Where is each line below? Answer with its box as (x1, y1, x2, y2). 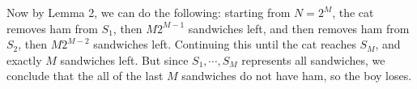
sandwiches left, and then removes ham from (188, 19, 410, 36)
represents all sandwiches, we (241, 51, 385, 68)
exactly (6, 51, 42, 68)
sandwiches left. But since (60, 51, 189, 68)
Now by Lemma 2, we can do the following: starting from (6, 4, 291, 20)
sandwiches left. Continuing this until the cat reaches (93, 36, 356, 53)
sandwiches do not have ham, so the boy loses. (181, 67, 412, 84)
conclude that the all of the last (6, 67, 164, 84)
